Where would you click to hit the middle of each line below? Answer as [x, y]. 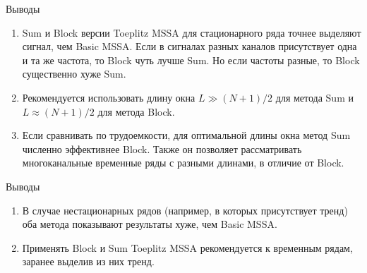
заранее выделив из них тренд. [88, 261]
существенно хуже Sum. [74, 74]
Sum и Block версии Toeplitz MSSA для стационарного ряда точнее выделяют [192, 32]
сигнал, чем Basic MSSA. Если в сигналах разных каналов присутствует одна [189, 46]
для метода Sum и [314, 97]
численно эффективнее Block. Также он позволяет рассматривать [162, 148]
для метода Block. [136, 111]
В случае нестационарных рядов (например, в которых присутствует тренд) [185, 210]
